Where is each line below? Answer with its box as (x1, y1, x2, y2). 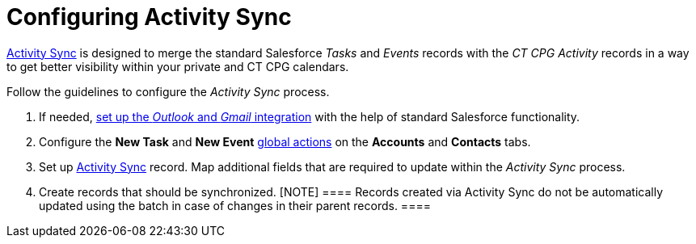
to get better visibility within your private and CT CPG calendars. (6, 59, 349, 74)
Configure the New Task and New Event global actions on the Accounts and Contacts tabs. (39, 134, 531, 149)
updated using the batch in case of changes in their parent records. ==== (39, 198, 431, 212)
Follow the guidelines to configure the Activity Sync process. (6, 84, 330, 99)
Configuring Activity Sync (6, 3, 292, 31)
